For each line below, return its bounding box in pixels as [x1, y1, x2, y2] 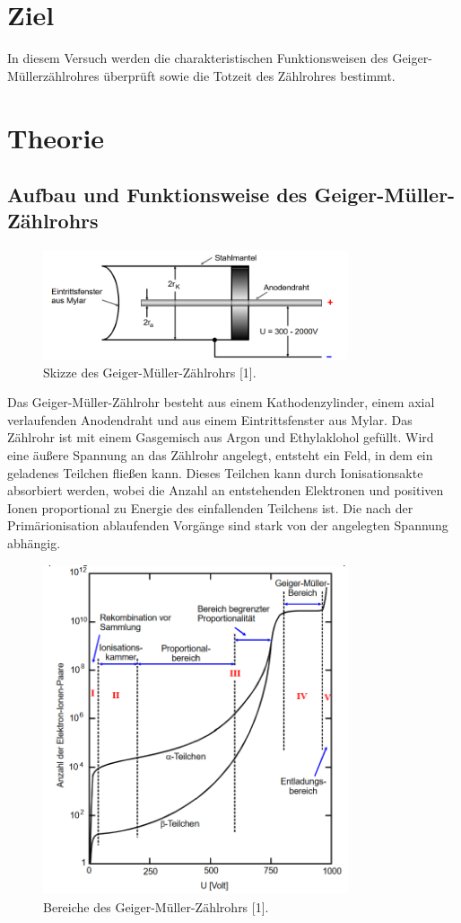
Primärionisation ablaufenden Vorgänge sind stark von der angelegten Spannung [7, 516, 448, 535]
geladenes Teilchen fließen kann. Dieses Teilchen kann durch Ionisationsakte [7, 463, 423, 482]
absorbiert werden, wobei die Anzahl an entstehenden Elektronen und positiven [7, 481, 444, 500]
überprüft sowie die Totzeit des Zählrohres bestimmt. [103, 66, 396, 84]
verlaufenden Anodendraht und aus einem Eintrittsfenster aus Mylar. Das [7, 410, 413, 429]
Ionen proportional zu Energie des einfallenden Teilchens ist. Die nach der [7, 498, 413, 517]
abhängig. [7, 533, 61, 552]
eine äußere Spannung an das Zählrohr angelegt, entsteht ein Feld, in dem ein [7, 445, 433, 464]
